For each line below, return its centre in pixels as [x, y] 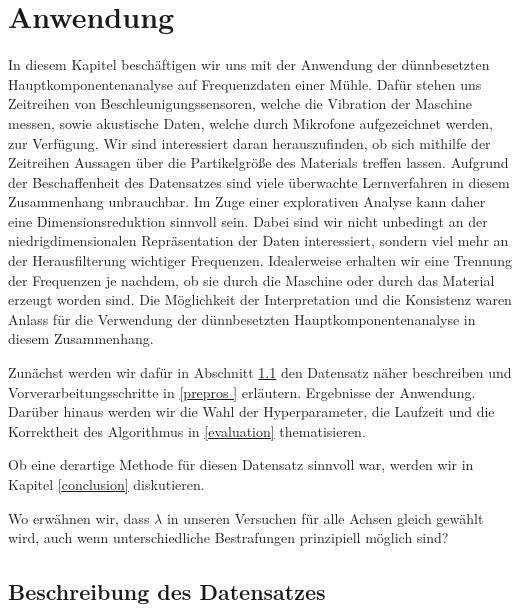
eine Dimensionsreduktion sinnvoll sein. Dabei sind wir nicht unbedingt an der [248, 220]
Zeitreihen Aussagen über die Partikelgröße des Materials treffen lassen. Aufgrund [258, 162]
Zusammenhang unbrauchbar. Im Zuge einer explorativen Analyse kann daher [247, 201]
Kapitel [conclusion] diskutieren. [106, 484]
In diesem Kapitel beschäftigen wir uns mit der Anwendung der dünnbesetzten [249, 64]
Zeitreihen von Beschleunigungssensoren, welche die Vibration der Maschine [240, 103]
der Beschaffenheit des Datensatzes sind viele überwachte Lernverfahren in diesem [259, 181]
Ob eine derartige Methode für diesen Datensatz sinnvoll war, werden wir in [241, 464]
